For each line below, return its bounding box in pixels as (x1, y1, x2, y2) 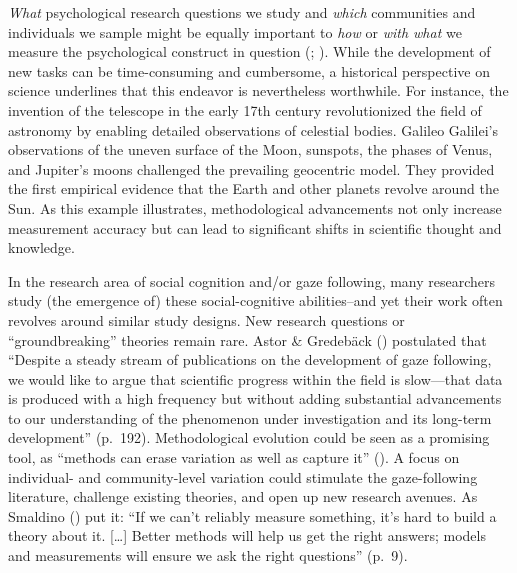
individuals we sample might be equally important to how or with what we (8, 21, 462, 42)
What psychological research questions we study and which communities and (8, 2, 476, 22)
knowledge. (8, 237, 75, 258)
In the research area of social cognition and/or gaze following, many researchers (8, 270, 496, 291)
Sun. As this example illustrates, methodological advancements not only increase (8, 197, 502, 218)
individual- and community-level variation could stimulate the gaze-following (8, 466, 478, 487)
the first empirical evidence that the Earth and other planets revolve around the (8, 178, 499, 199)
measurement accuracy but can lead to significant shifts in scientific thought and (8, 217, 502, 238)
